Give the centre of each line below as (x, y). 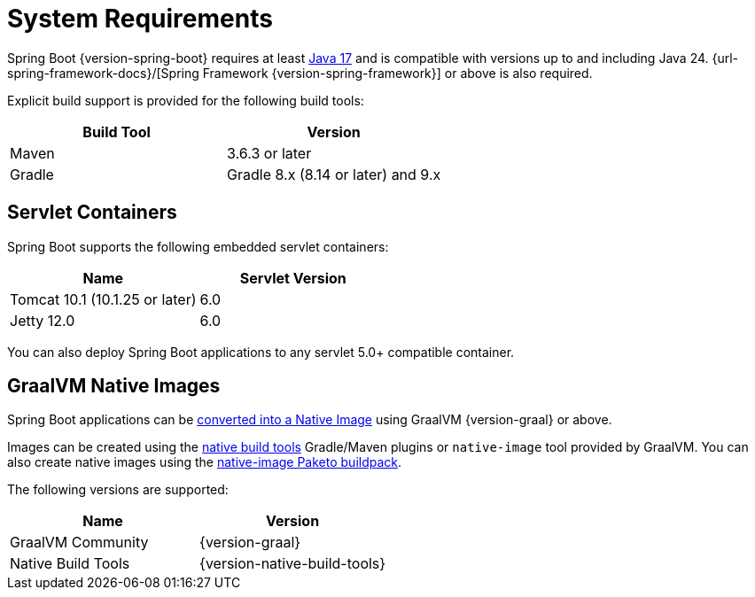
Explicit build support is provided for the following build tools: (186, 100)
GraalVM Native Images (114, 386)
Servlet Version (293, 278)
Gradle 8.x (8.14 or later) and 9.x (334, 174)
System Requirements (140, 19)
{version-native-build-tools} (293, 564)
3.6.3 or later (269, 153)
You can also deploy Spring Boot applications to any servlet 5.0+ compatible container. (261, 352)
